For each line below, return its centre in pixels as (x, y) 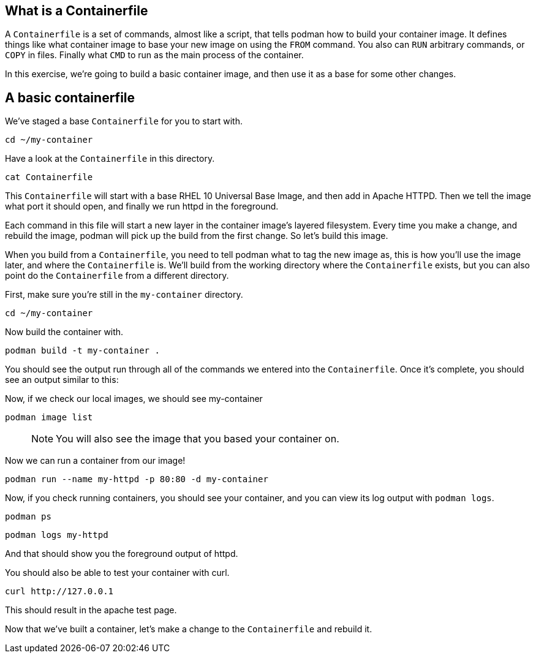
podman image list (49, 418)
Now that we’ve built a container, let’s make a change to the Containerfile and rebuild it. (189, 629)
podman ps (28, 517)
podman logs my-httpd (57, 535)
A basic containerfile (70, 97)
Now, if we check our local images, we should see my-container (134, 399)
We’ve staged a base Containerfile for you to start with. (124, 121)
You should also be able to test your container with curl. (117, 573)
